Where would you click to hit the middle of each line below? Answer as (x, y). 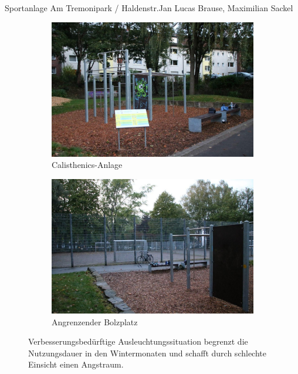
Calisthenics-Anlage (87, 165)
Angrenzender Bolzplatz (95, 321)
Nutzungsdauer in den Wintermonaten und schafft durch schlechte (147, 353)
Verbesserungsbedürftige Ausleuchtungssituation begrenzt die (138, 341)
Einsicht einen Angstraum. (76, 364)
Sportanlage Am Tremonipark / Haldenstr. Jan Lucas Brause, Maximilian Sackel (149, 8)
